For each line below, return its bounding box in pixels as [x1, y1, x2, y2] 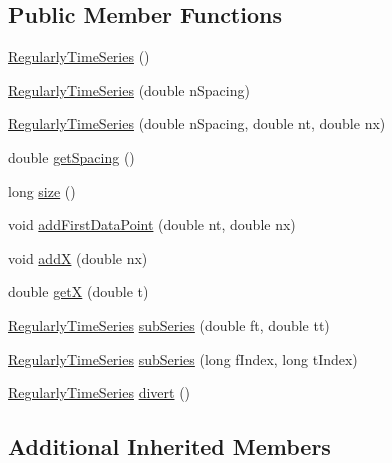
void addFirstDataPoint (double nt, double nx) [8, 214, 296, 235]
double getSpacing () [8, 146, 135, 167]
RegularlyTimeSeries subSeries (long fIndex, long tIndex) [8, 348, 358, 369]
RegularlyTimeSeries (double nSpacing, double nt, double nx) [8, 113, 386, 134]
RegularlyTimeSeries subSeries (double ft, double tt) [8, 314, 330, 335]
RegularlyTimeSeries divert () [8, 382, 191, 403]
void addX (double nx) [8, 247, 148, 268]
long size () [8, 180, 76, 201]
